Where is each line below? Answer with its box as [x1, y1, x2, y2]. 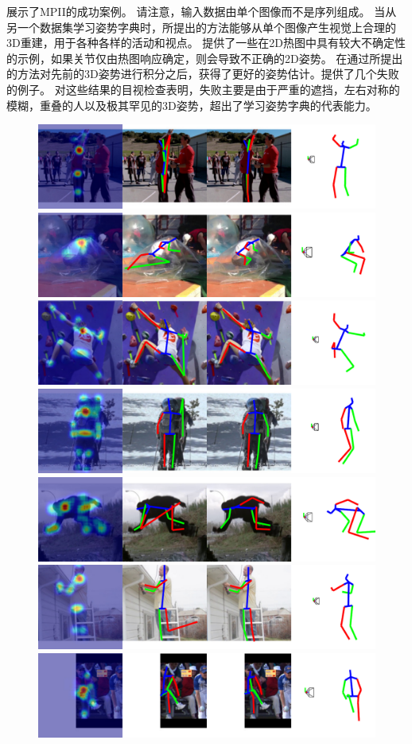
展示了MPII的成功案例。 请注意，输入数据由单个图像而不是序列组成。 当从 [6, 3, 397, 19]
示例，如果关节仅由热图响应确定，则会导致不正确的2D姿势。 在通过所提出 [17, 49, 403, 66]
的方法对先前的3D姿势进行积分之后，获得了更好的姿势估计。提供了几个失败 [6, 65, 399, 82]
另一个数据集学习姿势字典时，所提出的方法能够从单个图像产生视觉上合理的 [6, 18, 396, 35]
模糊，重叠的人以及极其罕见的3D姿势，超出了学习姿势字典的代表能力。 [6, 96, 377, 113]
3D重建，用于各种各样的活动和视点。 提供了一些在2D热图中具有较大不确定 [6, 34, 395, 51]
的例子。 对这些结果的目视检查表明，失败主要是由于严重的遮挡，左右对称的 [6, 80, 400, 97]
